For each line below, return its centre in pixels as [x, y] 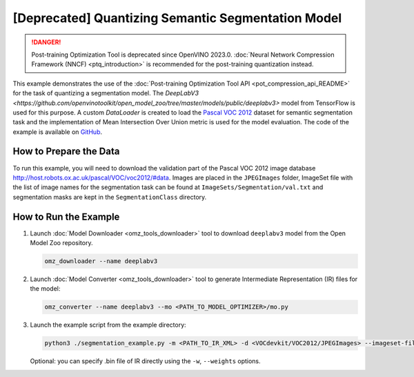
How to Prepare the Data [66, 152]
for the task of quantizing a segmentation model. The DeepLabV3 [106, 93]
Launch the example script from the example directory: [108, 325]
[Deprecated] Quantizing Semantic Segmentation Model [177, 18]
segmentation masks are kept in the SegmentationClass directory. [110, 197]
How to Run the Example [66, 216]
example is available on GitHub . [58, 132]
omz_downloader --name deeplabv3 [101, 261]
